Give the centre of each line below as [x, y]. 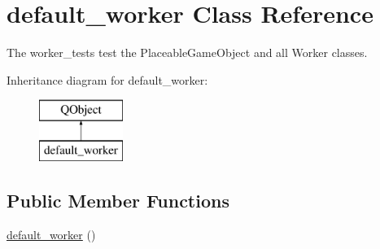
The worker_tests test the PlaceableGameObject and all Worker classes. [187, 52]
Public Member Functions [118, 200]
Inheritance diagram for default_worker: [107, 79]
